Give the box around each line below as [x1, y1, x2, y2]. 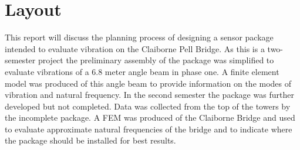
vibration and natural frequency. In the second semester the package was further [5, 88, 294, 101]
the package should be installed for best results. [5, 134, 176, 146]
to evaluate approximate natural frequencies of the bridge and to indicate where [5, 122, 292, 135]
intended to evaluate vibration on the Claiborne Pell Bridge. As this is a [5, 42, 265, 54]
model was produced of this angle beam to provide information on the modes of [5, 77, 292, 89]
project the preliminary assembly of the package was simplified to [38, 54, 274, 66]
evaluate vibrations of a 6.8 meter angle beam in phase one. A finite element [5, 65, 279, 77]
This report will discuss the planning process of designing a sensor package [5, 31, 274, 43]
